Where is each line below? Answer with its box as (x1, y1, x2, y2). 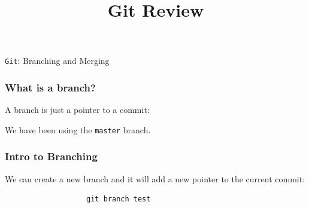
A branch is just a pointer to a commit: (5, 103, 150, 116)
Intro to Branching (5, 149, 98, 164)
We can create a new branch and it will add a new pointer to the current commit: (5, 172, 305, 185)
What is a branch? (5, 79, 96, 94)
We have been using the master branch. (5, 123, 151, 136)
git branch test (86, 195, 151, 204)
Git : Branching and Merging (5, 54, 110, 67)
